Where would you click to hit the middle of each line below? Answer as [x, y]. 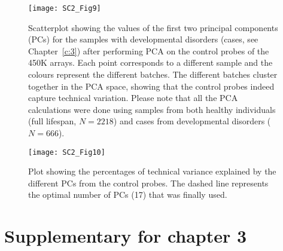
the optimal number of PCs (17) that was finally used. [128, 195]
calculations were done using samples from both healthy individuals [152, 109]
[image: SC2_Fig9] [65, 8]
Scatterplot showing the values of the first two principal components [153, 27]
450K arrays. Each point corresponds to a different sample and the [150, 62]
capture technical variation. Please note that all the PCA [133, 98]
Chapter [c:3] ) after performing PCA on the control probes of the [149, 50]
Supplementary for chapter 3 [126, 236]
